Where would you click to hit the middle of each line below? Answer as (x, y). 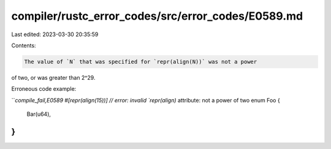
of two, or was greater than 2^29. (53, 77)
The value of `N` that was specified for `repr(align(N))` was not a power (141, 62)
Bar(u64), (39, 114)
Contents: (24, 45)
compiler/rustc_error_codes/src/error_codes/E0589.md (157, 16)
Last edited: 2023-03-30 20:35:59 (55, 34)
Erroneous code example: (44, 89)
